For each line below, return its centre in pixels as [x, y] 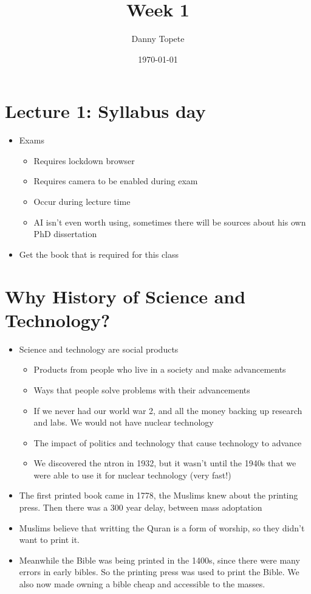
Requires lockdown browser [84, 160]
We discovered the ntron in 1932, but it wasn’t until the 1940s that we [165, 463]
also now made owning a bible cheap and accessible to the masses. [142, 584]
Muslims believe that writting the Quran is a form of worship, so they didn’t [162, 527]
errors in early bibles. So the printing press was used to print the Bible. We [159, 572]
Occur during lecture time [82, 202]
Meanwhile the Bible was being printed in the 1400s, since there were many [159, 560]
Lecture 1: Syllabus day [105, 111]
